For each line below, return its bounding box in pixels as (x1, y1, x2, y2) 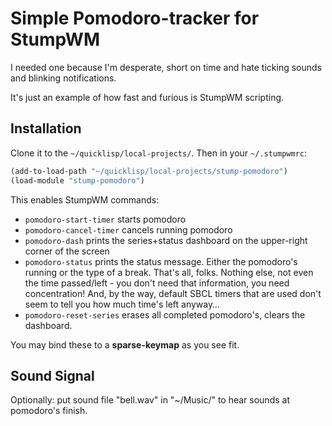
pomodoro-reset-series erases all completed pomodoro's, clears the (24, 308, 306, 321)
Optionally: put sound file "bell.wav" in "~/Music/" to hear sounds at (10, 394, 290, 406)
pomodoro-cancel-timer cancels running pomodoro (24, 223, 233, 236)
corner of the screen (24, 245, 110, 257)
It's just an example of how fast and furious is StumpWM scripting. (10, 91, 285, 103)
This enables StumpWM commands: (10, 193, 160, 206)
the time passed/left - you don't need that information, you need (24, 277, 290, 289)
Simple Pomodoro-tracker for (10, 7, 260, 30)
